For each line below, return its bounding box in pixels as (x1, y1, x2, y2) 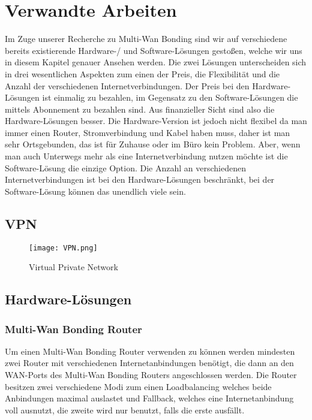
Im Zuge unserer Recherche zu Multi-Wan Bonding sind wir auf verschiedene (5, 32, 287, 45)
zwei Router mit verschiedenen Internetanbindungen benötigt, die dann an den (5, 356, 294, 369)
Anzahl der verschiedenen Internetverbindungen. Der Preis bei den (5, 79, 250, 92)
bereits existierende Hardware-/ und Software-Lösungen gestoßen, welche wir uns (5, 44, 302, 56)
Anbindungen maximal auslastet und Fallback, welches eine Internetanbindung (5, 392, 294, 404)
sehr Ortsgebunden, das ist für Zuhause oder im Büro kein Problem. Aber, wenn (5, 138, 301, 150)
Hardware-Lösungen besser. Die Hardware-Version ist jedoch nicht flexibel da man (5, 114, 307, 127)
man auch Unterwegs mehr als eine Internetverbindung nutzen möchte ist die (5, 150, 288, 162)
